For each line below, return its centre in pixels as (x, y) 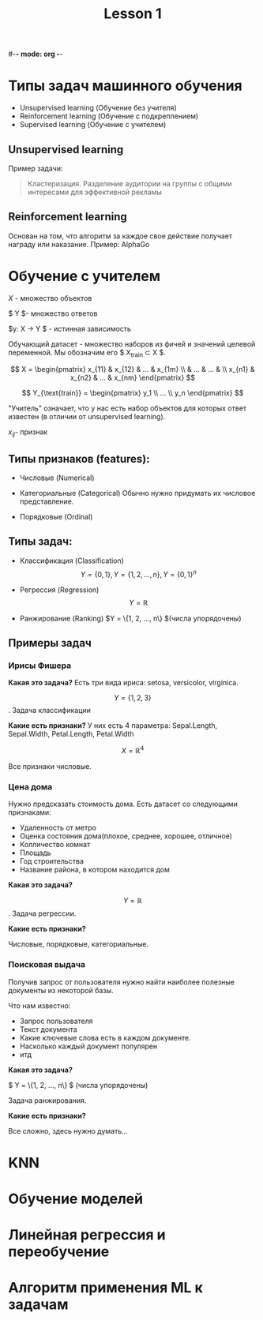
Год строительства (52, 861)
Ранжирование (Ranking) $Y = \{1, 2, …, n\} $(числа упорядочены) (131, 618)
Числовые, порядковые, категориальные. (78, 944)
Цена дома (30, 786)
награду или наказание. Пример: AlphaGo (79, 244)
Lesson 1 (133, 14)
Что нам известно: (39, 1005)
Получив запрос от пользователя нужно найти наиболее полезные (122, 982)
